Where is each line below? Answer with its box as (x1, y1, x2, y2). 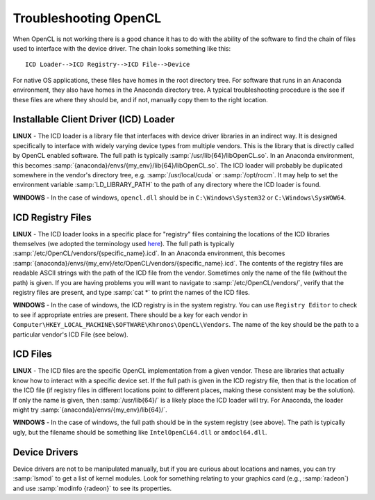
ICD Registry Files (12, 211, 92, 223)
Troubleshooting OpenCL (12, 10, 162, 26)
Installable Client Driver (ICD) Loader (12, 113, 175, 125)
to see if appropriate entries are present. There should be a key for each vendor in (12, 310, 248, 319)
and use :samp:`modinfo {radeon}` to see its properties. (12, 484, 172, 492)
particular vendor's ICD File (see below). (12, 330, 128, 339)
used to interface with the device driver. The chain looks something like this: (12, 44, 231, 52)
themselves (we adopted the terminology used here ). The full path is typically (12, 240, 235, 248)
